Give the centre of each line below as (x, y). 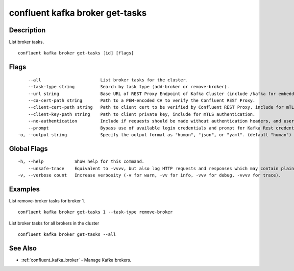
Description (27, 30)
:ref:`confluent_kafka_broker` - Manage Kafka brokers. (76, 260)
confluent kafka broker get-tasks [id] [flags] (76, 53)
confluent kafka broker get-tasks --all (67, 234)
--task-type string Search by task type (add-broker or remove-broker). (129, 87)
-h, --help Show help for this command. (81, 161)
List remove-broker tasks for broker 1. (47, 201)
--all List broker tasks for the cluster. (108, 80)
